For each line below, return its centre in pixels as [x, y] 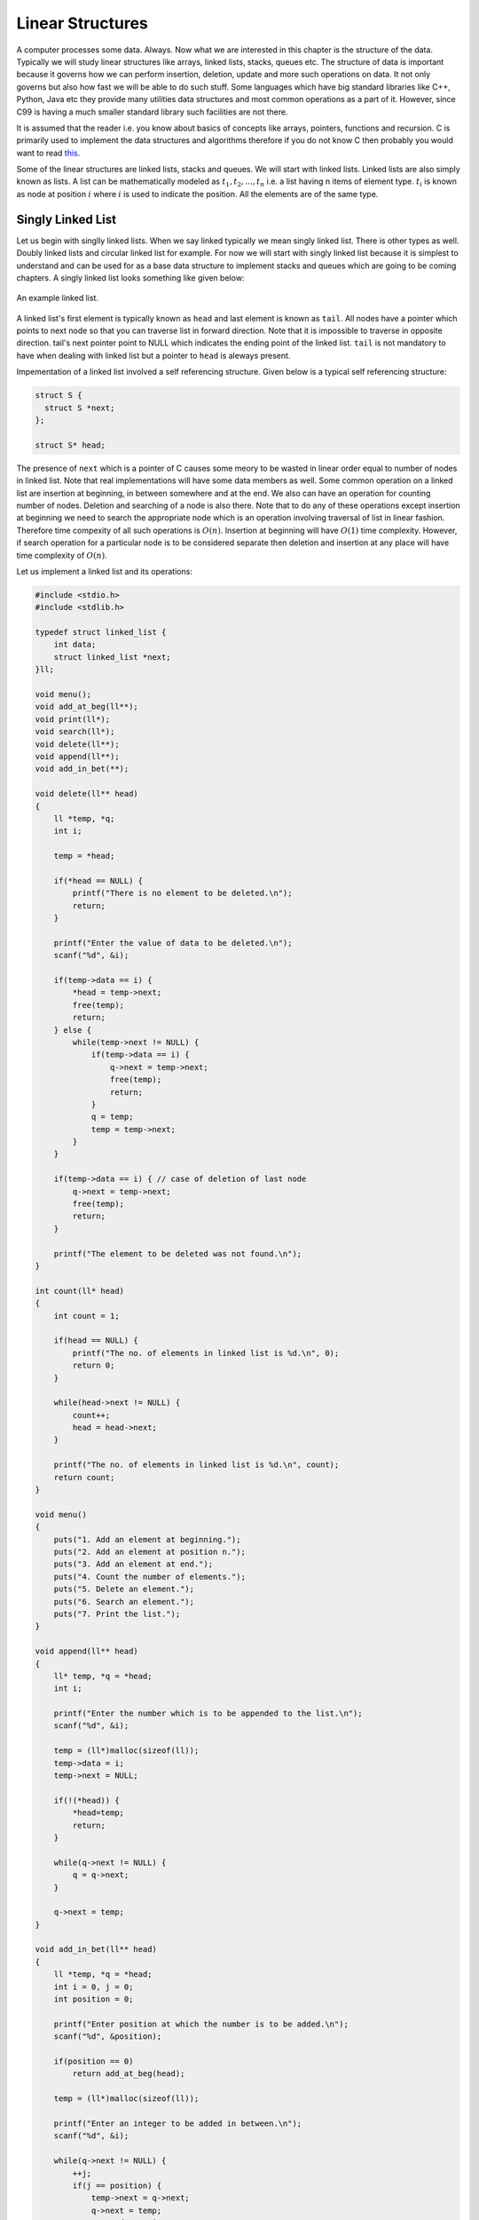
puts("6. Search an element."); [124, 1602]
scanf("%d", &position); [108, 2037]
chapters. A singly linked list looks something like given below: [130, 277]
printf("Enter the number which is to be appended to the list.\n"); [208, 1713]
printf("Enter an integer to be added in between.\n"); [178, 2123]
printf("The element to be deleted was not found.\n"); [178, 1253]
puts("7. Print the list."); [117, 1613]
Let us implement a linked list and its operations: [104, 571]
